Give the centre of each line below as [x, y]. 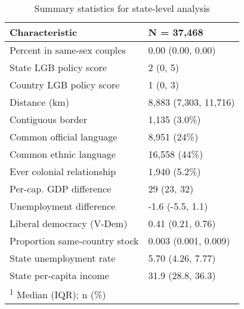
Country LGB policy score [65, 85]
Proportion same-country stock [74, 241]
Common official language [64, 137]
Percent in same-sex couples [68, 50]
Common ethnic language [63, 154]
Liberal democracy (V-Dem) [69, 223]
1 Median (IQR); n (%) [58, 294]
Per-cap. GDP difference [61, 189]
